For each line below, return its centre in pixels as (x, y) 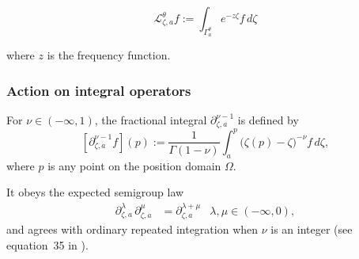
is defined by (268, 120)
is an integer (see (312, 229)
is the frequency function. (109, 55)
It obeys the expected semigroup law (95, 192)
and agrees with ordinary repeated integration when (132, 229)
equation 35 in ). (47, 244)
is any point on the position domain (134, 165)
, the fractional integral (151, 120)
